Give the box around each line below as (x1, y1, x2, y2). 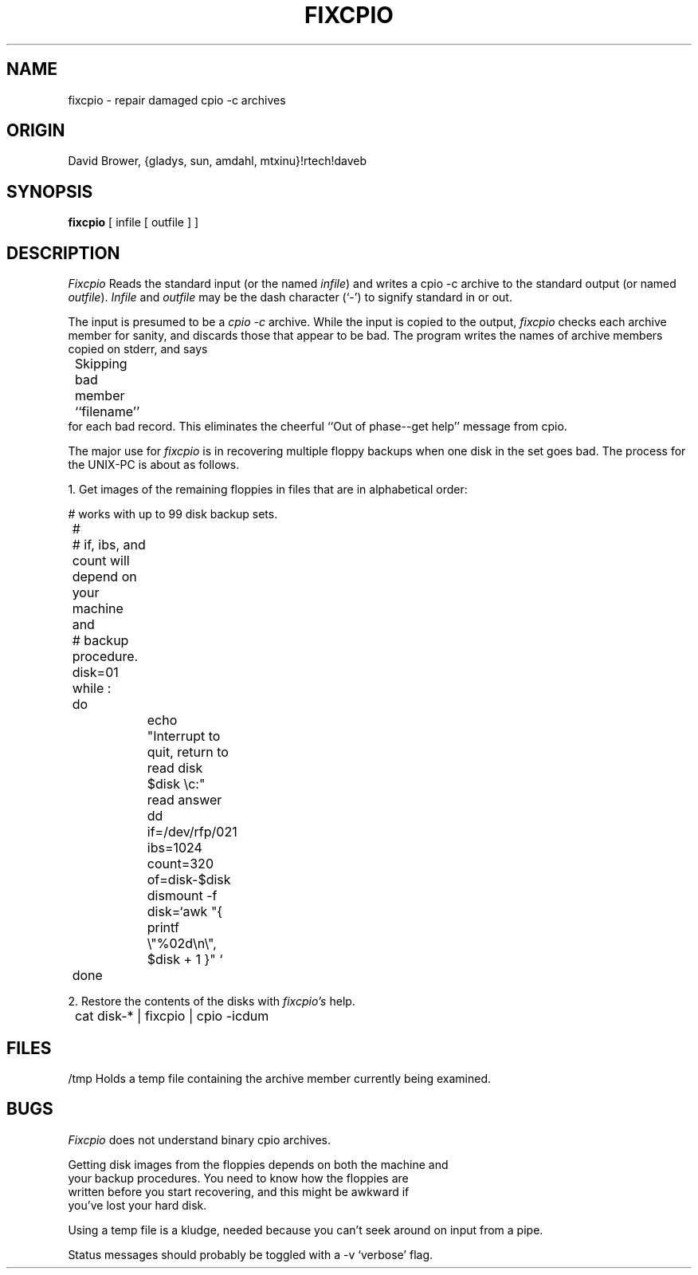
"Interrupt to (147, 728, 221, 745)
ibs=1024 (147, 840, 202, 856)
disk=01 (72, 664, 119, 681)
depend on (72, 569, 137, 585)
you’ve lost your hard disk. (68, 1198, 207, 1212)
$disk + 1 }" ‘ (147, 951, 223, 968)
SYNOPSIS (6, 181, 93, 202)
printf (147, 919, 179, 936)
